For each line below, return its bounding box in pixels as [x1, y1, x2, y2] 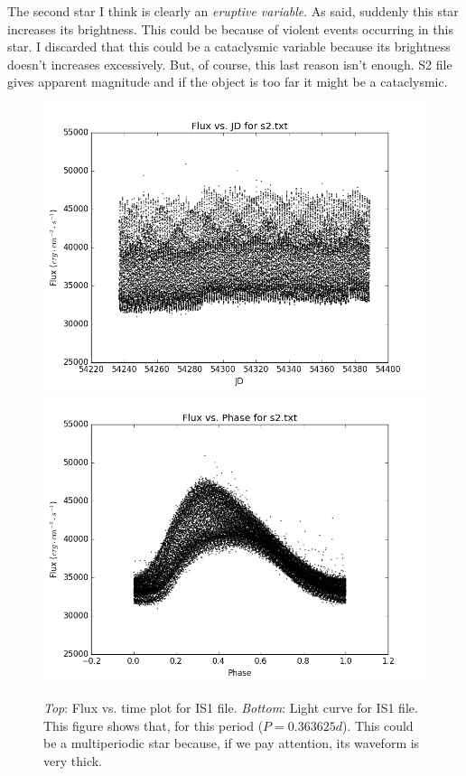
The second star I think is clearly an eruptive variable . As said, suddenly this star [7, 2, 459, 20]
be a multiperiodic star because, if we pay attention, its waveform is [43, 734, 420, 753]
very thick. [43, 751, 102, 770]
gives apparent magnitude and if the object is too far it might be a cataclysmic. [7, 72, 448, 91]
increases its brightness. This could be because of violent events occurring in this [7, 19, 453, 38]
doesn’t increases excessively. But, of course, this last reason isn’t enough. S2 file [7, 54, 452, 73]
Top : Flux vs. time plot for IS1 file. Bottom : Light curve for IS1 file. [43, 698, 418, 717]
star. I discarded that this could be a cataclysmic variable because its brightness [7, 37, 451, 56]
